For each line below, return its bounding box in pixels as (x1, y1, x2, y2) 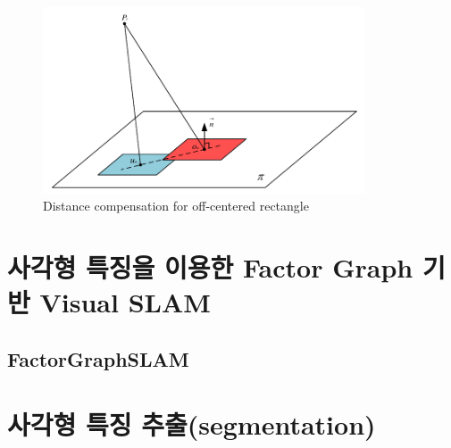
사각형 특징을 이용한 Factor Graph (7, 249, 413, 285)
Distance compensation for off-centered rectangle (43, 196, 309, 215)
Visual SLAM (39, 284, 211, 320)
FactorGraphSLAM (7, 344, 189, 372)
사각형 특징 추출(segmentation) (7, 406, 376, 443)
